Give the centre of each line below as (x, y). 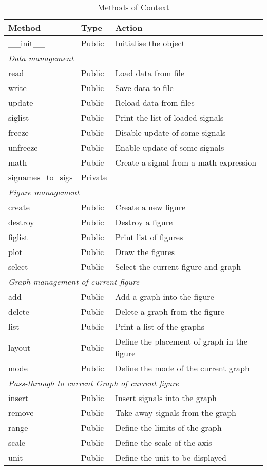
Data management (41, 58)
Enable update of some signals (170, 147)
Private (94, 177)
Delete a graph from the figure (170, 311)
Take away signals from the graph (176, 413)
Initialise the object (150, 43)
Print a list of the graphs (160, 326)
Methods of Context (133, 7)
